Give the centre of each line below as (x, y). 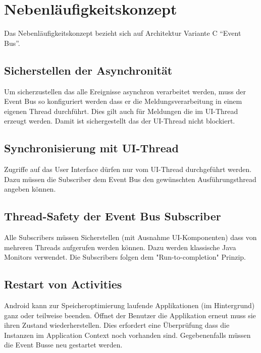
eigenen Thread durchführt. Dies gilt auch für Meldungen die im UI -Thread (121, 111)
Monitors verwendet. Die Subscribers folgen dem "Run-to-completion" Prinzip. (125, 257)
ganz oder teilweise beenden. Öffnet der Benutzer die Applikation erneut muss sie (130, 315)
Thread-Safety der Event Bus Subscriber (113, 216)
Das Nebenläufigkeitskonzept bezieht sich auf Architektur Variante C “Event (123, 33)
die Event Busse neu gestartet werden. (63, 345)
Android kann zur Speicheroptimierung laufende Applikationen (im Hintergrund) (129, 305)
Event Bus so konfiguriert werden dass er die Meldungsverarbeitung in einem (123, 101)
